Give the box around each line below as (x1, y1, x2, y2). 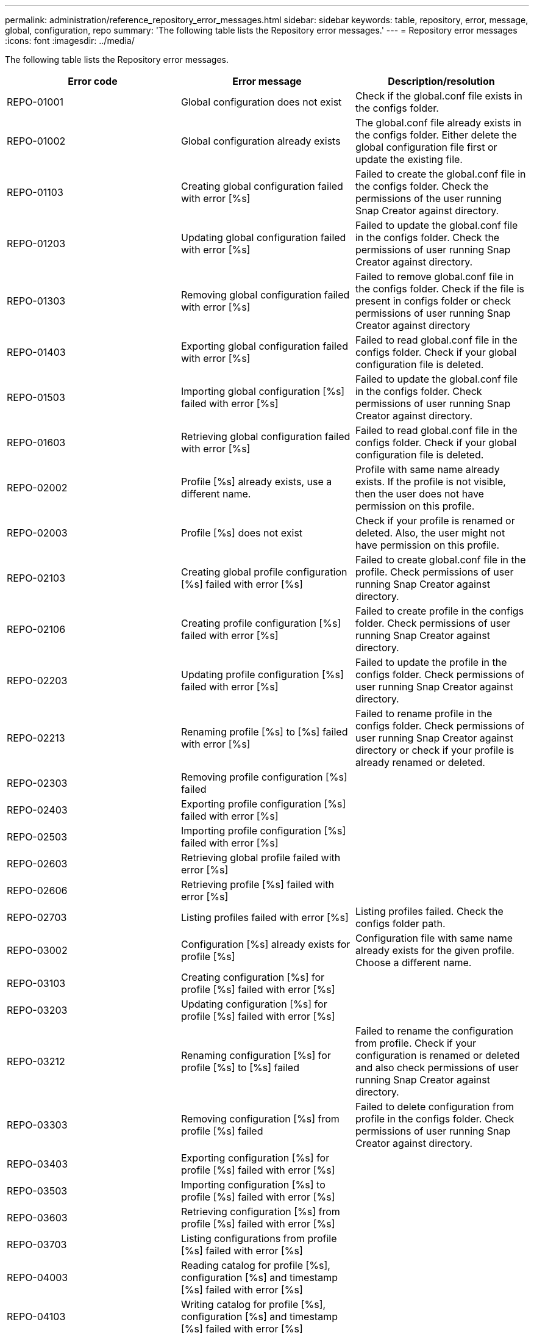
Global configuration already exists (180, 135, 341, 147)
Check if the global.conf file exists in (355, 90, 522, 102)
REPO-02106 (7, 623, 66, 635)
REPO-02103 (7, 572, 66, 584)
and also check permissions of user (355, 1061, 519, 1074)
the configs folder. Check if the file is (355, 283, 524, 295)
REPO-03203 (7, 1004, 68, 1016)
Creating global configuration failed (180, 180, 343, 192)
